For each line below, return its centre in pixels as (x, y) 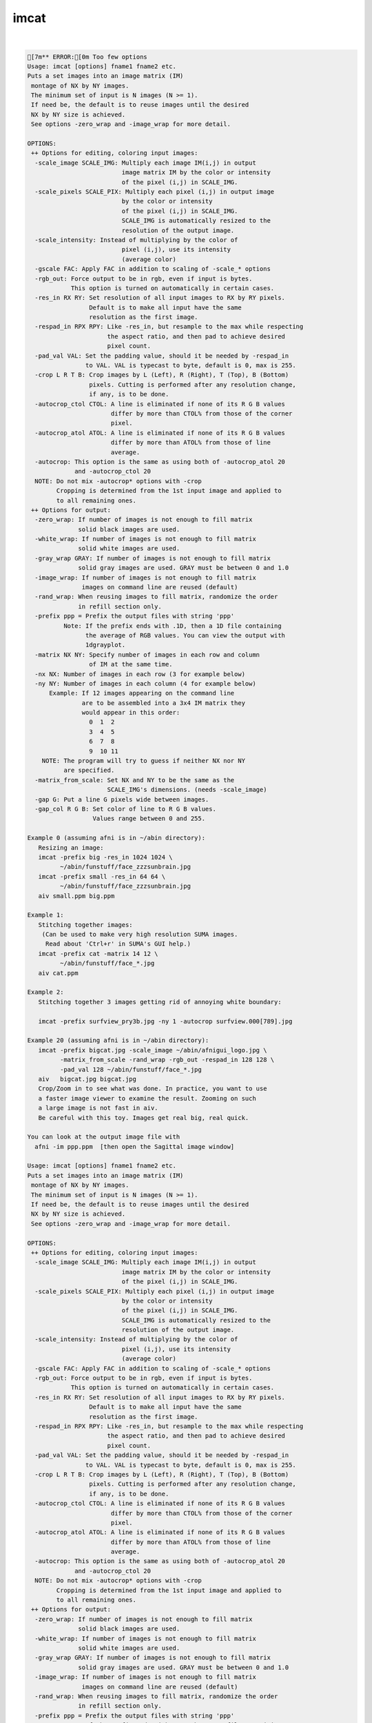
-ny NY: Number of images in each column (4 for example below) (145, 683)
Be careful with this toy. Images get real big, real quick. (144, 1118)
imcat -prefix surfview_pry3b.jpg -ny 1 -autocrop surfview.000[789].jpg (165, 1021)
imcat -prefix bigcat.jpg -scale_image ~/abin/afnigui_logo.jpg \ (153, 1050)
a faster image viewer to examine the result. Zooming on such (147, 1098)
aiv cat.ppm (58, 973)
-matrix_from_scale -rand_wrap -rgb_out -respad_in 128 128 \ (167, 1060)
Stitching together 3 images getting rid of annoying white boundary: (160, 1002)
